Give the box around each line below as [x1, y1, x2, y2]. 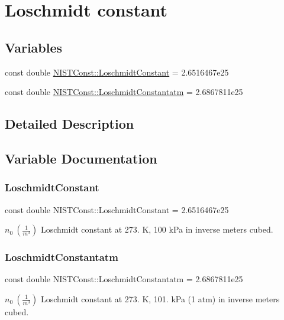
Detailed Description [5, 115, 134, 133]
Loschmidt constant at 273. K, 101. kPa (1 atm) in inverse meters [40, 292, 280, 305]
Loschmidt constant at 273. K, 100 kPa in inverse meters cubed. [40, 223, 273, 236]
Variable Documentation [5, 149, 157, 167]
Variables [5, 38, 63, 56]
